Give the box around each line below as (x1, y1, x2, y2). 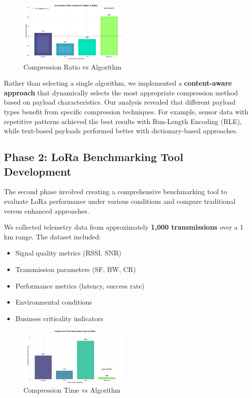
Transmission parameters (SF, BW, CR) (15, 264, 136, 274)
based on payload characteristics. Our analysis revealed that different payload (4, 97, 236, 107)
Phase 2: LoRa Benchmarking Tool (4, 149, 183, 164)
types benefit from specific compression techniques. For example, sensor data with (4, 106, 249, 116)
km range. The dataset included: (4, 231, 101, 241)
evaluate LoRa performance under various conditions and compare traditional (4, 196, 236, 206)
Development (4, 163, 72, 179)
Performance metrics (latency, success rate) (15, 280, 145, 290)
